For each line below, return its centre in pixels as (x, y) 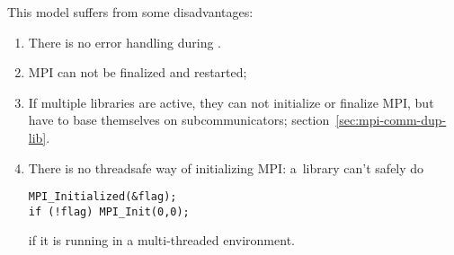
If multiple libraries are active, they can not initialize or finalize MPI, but (231, 102)
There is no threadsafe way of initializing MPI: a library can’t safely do (226, 167)
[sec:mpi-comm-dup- (391, 120)
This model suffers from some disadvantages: (130, 12)
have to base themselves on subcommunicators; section (179, 120)
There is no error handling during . (125, 42)
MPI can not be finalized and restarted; (138, 72)
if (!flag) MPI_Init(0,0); (109, 211)
